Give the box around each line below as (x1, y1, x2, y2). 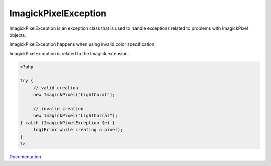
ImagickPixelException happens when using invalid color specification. (9, 41, 156, 47)
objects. (9, 32, 26, 38)
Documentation (9, 153, 41, 160)
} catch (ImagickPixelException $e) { (20, 120, 115, 125)
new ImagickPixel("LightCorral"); (33, 113, 118, 119)
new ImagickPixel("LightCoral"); (33, 92, 115, 98)
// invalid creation (33, 106, 84, 112)
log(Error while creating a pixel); (33, 127, 123, 133)
